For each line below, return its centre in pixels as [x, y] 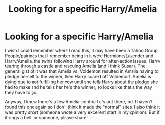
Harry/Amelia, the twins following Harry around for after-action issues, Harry [83, 61]
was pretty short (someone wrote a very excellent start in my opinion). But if [82, 112]
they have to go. [21, 92]
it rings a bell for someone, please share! [46, 117]
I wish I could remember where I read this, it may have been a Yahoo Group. [82, 50]
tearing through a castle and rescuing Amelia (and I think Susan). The [76, 66]
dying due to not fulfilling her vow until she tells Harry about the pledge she [82, 82]
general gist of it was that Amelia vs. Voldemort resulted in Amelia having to [82, 71]
